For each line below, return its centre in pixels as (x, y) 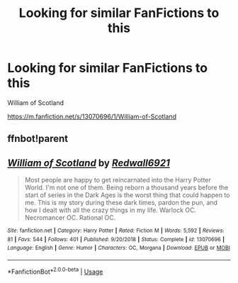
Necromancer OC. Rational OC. (70, 218)
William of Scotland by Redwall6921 (89, 163)
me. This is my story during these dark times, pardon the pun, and (121, 203)
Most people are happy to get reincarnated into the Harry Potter (118, 180)
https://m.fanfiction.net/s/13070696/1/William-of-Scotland (92, 116)
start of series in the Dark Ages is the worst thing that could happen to (127, 195)
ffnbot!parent (38, 139)
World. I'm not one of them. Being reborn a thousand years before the (126, 188)
